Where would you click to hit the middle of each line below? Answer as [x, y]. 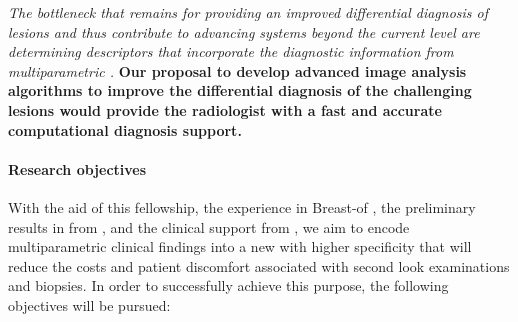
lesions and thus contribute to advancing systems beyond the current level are [244, 31]
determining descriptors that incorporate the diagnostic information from [231, 51]
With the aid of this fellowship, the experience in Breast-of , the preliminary [242, 206]
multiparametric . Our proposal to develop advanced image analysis [237, 70]
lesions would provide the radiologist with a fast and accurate [225, 109]
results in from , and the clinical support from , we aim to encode [209, 226]
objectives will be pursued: [89, 304]
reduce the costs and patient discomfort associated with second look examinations [259, 265]
